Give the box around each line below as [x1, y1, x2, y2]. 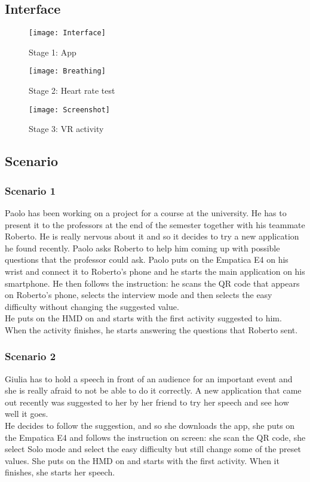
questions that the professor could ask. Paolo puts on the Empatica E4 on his [5, 253, 288, 266]
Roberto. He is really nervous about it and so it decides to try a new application [5, 230, 299, 242]
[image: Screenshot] [29, 105, 111, 114]
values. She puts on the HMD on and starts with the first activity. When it [5, 454, 280, 466]
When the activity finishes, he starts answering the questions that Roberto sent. [5, 323, 298, 336]
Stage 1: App [29, 45, 76, 58]
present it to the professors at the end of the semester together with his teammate [5, 218, 305, 231]
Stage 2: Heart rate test [29, 84, 115, 97]
